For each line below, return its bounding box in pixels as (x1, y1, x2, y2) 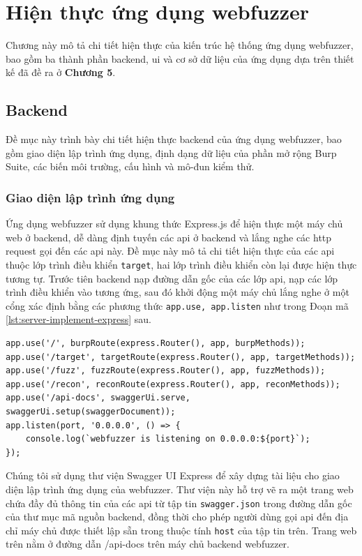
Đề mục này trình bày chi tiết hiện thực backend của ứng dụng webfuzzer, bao (6, 132, 342, 146)
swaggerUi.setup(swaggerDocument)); (6, 406, 176, 416)
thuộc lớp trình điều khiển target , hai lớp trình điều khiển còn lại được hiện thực (6, 257, 357, 271)
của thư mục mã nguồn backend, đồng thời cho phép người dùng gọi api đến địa (6, 509, 349, 524)
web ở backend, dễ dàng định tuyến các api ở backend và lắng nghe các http (6, 230, 332, 244)
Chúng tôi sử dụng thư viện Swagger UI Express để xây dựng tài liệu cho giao (6, 468, 340, 483)
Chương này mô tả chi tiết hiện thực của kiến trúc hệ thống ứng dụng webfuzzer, (6, 38, 354, 52)
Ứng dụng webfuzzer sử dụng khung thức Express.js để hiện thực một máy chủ (6, 216, 343, 231)
